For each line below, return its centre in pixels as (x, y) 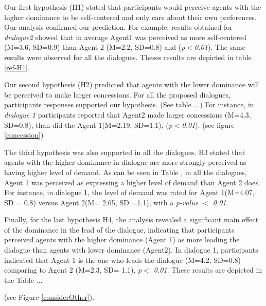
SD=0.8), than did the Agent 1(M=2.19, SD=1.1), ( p (88, 125)
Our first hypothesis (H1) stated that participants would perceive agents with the (133, 7)
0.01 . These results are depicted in (208, 270)
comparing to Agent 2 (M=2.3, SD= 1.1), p (73, 270)
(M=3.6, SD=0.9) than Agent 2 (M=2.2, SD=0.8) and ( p (95, 47)
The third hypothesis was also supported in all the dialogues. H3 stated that (125, 152)
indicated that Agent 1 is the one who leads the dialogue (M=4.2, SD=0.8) (123, 260)
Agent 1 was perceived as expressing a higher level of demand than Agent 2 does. (132, 182)
